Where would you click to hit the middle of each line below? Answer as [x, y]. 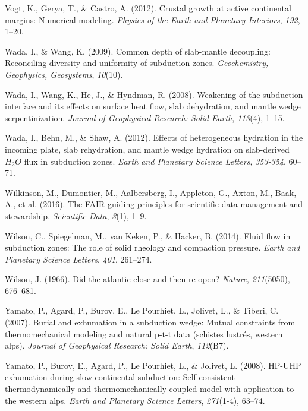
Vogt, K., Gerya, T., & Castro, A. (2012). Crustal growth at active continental [148, 8]
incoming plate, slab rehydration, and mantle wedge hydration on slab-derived [147, 149]
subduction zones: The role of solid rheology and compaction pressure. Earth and [153, 247]
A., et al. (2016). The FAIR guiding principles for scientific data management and [154, 204]
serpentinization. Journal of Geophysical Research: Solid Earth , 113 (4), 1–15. [145, 117]
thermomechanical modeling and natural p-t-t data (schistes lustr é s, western [144, 333]
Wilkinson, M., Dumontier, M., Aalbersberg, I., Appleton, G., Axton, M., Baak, [151, 192]
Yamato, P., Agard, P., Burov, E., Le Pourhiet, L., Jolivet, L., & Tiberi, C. [142, 310]
